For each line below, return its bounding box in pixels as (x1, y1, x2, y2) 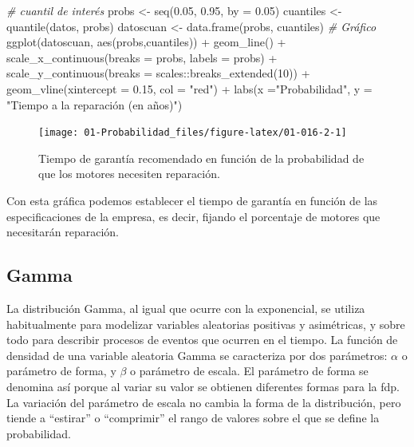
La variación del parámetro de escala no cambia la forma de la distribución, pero (6, 394, 401, 410)
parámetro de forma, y (6, 362, 116, 379)
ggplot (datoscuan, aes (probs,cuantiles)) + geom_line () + (6, 34, 286, 50)
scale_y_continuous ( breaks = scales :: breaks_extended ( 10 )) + (6, 65, 310, 81)
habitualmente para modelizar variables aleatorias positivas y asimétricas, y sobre (6, 315, 405, 332)
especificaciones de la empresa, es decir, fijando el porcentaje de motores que (6, 208, 380, 224)
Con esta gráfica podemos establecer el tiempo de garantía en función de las (6, 192, 378, 208)
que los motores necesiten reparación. (38, 165, 220, 182)
